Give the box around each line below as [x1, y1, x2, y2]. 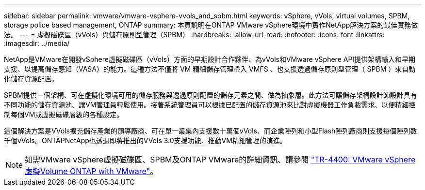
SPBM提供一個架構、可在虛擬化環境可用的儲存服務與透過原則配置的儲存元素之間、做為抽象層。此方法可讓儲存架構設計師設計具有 [4, 91, 417, 99]
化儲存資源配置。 [4, 74, 58, 83]
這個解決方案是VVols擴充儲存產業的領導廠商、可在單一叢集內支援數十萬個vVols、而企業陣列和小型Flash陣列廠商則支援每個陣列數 [4, 127, 417, 135]
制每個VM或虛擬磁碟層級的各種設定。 [4, 110, 124, 118]
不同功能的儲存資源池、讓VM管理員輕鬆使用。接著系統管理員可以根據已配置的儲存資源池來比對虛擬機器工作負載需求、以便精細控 [4, 101, 416, 109]
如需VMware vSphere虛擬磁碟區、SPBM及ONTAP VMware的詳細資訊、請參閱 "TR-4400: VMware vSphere [25, 155, 416, 164]
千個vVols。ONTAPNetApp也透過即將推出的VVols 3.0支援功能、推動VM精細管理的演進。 [4, 136, 287, 145]
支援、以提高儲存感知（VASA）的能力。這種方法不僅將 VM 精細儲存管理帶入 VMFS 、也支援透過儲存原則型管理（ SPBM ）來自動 [4, 65, 416, 73]
